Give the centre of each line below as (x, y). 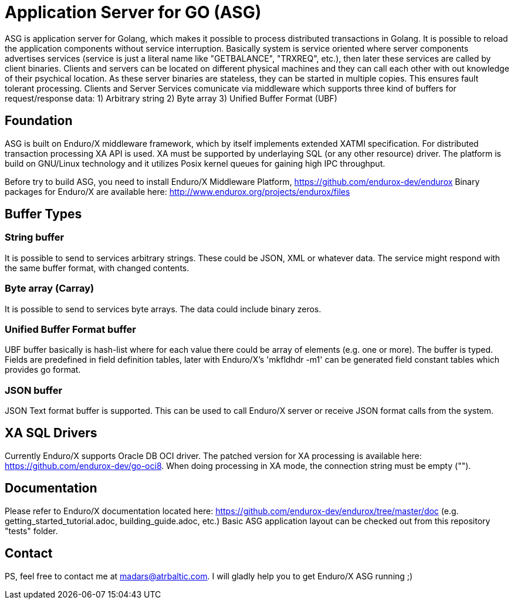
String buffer (35, 237)
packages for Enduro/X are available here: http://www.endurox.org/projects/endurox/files (177, 191)
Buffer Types (43, 214)
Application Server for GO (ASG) (133, 12)
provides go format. (43, 370)
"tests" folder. (31, 531)
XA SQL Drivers (51, 433)
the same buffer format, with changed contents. (97, 268)
